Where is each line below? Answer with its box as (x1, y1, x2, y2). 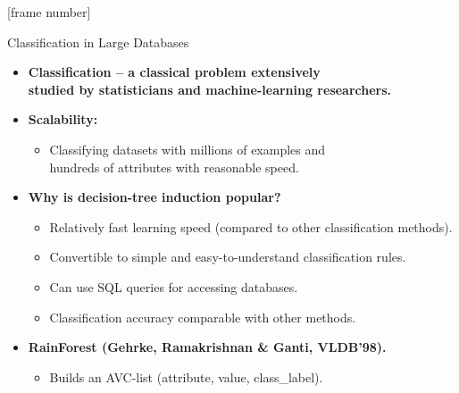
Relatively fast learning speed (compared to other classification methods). (49, 217, 453, 236)
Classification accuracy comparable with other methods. (49, 307, 356, 326)
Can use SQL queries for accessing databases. (49, 277, 298, 296)
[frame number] (7, 3, 91, 21)
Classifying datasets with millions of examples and (49, 139, 326, 158)
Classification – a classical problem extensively (28, 63, 321, 81)
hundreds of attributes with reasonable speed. (49, 157, 299, 176)
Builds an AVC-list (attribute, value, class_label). (49, 367, 323, 386)
